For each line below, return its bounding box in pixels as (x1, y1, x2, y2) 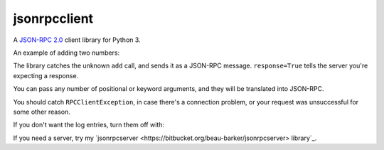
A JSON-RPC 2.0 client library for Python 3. (13, 36, 142, 44)
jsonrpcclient (13, 11, 94, 26)
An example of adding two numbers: (13, 48, 120, 57)
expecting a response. (13, 71, 79, 80)
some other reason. (13, 107, 71, 116)
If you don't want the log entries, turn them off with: (13, 121, 165, 129)
